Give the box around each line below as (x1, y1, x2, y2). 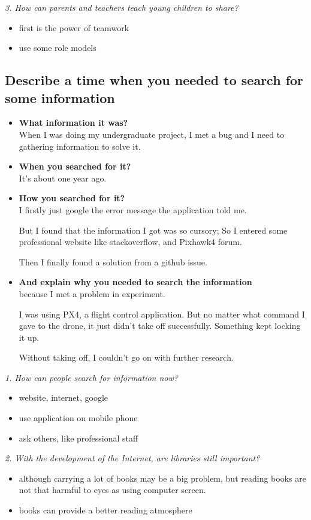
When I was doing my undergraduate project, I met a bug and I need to (19, 128, 285, 140)
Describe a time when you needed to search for (5, 71, 304, 89)
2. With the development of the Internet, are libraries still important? (5, 452, 260, 464)
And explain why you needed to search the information (19, 276, 252, 288)
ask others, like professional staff (19, 431, 138, 444)
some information (5, 88, 115, 107)
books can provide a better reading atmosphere (19, 504, 192, 516)
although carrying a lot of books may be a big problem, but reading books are (19, 471, 306, 484)
